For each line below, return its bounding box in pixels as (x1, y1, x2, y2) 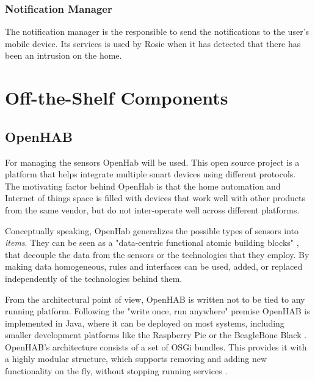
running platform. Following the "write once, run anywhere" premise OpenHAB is (5, 305, 310, 317)
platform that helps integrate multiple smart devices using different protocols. (5, 168, 296, 180)
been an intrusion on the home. (5, 49, 122, 62)
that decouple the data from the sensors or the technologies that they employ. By (5, 248, 310, 261)
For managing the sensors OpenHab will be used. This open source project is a (5, 155, 300, 168)
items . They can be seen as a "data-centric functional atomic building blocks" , (5, 236, 299, 249)
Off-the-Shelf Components (5, 85, 228, 110)
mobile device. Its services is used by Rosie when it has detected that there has (5, 37, 301, 50)
